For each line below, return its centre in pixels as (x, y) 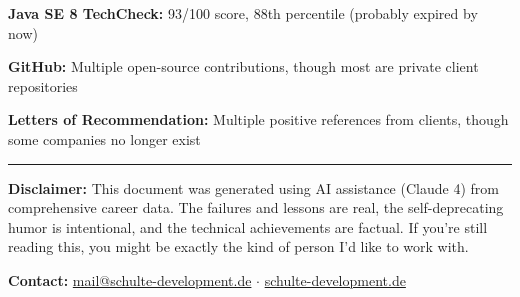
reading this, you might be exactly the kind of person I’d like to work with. (238, 246)
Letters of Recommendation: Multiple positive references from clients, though (258, 119)
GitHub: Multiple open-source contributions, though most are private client (243, 66)
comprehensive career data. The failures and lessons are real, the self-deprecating (256, 207)
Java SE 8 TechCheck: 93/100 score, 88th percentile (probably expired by (243, 13)
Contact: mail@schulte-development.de (130, 279)
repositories (43, 85)
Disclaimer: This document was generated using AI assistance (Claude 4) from (253, 187)
